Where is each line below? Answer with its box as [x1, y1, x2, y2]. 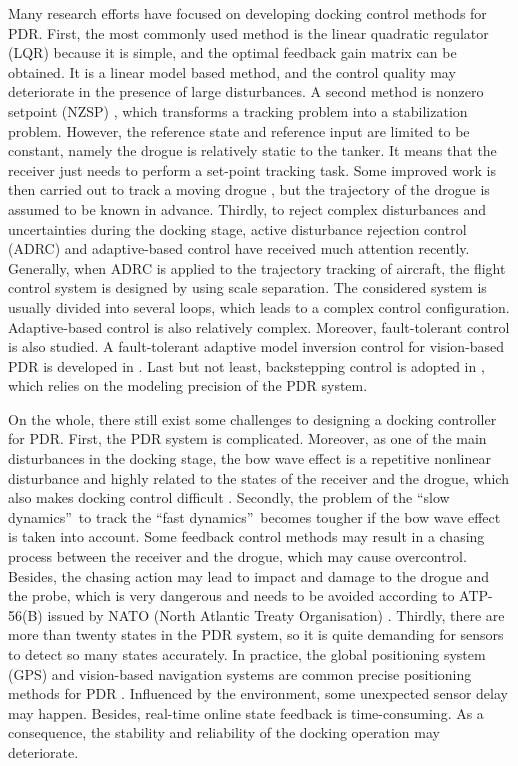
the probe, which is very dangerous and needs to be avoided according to [8, 585, 455, 606]
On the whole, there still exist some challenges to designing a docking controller [8, 408, 497, 429]
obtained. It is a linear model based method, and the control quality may [8, 61, 456, 82]
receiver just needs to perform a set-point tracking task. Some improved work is [8, 159, 496, 180]
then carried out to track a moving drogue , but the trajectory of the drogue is [8, 179, 490, 200]
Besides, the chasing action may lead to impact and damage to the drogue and [8, 565, 490, 586]
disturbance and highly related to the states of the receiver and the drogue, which [8, 467, 509, 488]
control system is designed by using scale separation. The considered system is [8, 277, 487, 298]
